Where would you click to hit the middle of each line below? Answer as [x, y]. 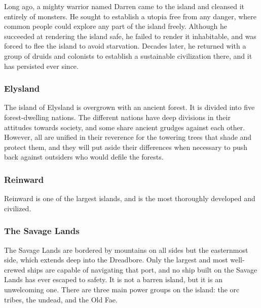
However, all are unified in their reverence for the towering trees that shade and [128, 137]
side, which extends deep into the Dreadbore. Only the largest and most [116, 260]
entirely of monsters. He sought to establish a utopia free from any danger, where [130, 16]
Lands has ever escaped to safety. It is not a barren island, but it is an [113, 279]
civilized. [18, 208]
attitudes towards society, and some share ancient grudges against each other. [125, 127]
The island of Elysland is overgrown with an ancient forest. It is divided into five [129, 107]
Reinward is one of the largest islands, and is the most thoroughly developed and [130, 198]
